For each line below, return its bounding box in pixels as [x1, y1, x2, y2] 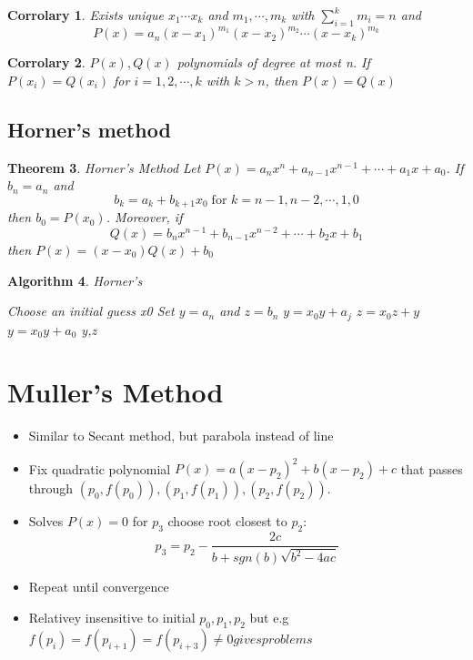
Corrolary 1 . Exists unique [7, 5, 164, 24]
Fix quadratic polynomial [28, 459, 171, 478]
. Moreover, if [106, 208, 183, 227]
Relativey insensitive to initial [28, 608, 196, 627]
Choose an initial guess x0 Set [7, 301, 175, 320]
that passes [400, 459, 463, 478]
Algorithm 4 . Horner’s [7, 270, 143, 289]
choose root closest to [167, 512, 287, 531]
